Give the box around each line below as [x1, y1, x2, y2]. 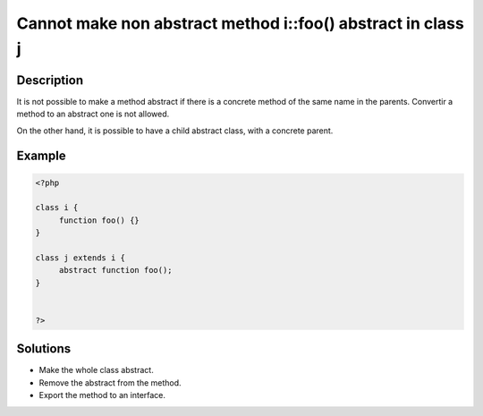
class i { [35, 202, 79, 213]
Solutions [16, 341, 72, 357]
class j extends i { [35, 252, 125, 263]
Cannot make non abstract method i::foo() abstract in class [16, 13, 464, 33]
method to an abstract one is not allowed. [16, 108, 170, 120]
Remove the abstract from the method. [38, 377, 182, 388]
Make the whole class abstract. [38, 365, 154, 376]
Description [16, 72, 84, 88]
